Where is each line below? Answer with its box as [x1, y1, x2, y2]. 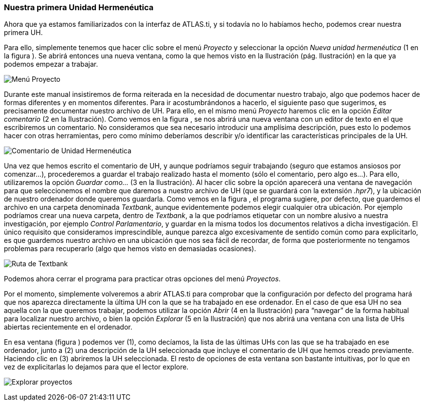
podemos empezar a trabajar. [4, 60, 98, 69]
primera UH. [4, 28, 43, 37]
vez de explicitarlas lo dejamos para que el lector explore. [4, 363, 189, 371]
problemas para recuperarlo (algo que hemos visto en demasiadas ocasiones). [4, 244, 257, 253]
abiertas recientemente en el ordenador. [4, 323, 132, 331]
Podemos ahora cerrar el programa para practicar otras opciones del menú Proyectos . [4, 275, 281, 283]
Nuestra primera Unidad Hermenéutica [4, 2, 154, 12]
